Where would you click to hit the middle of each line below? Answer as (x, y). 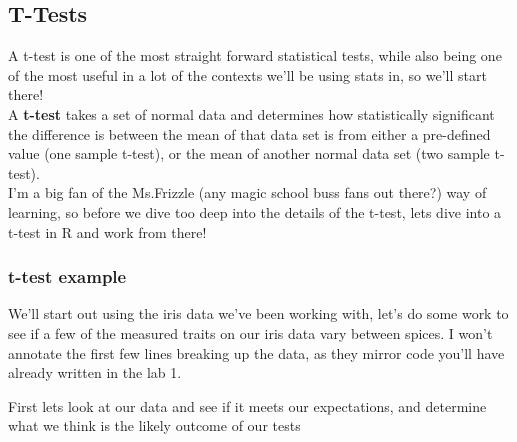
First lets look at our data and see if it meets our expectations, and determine (247, 405)
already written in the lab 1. (95, 372)
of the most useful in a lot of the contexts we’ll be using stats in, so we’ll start (247, 74)
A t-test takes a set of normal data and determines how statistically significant (251, 113)
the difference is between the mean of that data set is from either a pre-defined (249, 133)
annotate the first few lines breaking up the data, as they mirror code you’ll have (256, 352)
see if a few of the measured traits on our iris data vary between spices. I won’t (250, 332)
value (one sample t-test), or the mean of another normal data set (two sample (249, 153)
